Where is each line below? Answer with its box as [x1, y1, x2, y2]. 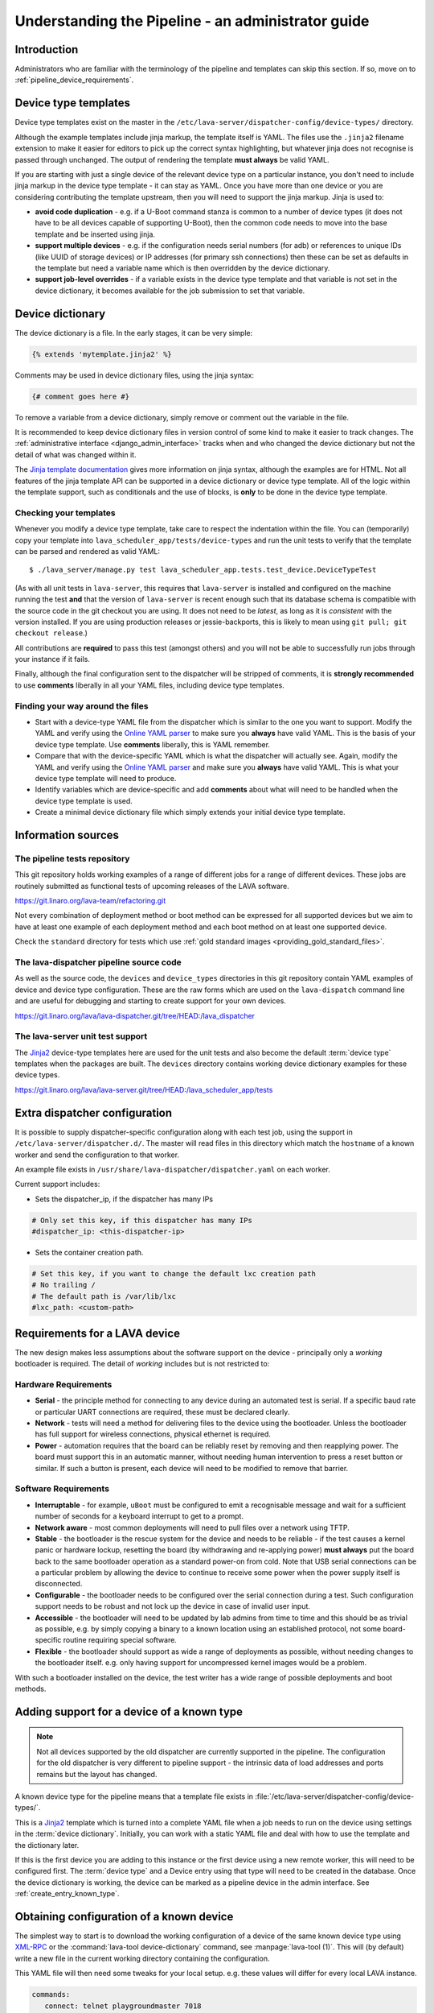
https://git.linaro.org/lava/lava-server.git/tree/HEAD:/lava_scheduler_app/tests [14, 1085, 273, 1094]
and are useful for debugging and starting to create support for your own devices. [14, 996, 287, 1006]
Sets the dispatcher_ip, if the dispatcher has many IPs [35, 1194, 213, 1204]
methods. [14, 1684, 47, 1693]
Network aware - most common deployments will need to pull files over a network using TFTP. [35, 1523, 350, 1532]
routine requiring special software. [63, 1635, 177, 1645]
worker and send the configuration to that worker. [14, 1150, 180, 1159]
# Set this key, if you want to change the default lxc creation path [31, 1269, 317, 1279]
